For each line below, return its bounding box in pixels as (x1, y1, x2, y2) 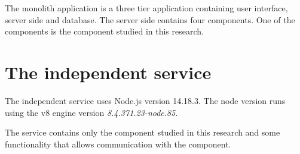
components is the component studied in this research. (5, 25, 204, 37)
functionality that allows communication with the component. (5, 137, 231, 150)
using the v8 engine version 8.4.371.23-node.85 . (5, 106, 178, 118)
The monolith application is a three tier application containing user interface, (5, 2, 288, 14)
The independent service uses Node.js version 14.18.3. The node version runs (5, 94, 286, 106)
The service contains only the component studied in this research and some (5, 126, 280, 139)
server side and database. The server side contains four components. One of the (5, 13, 295, 26)
